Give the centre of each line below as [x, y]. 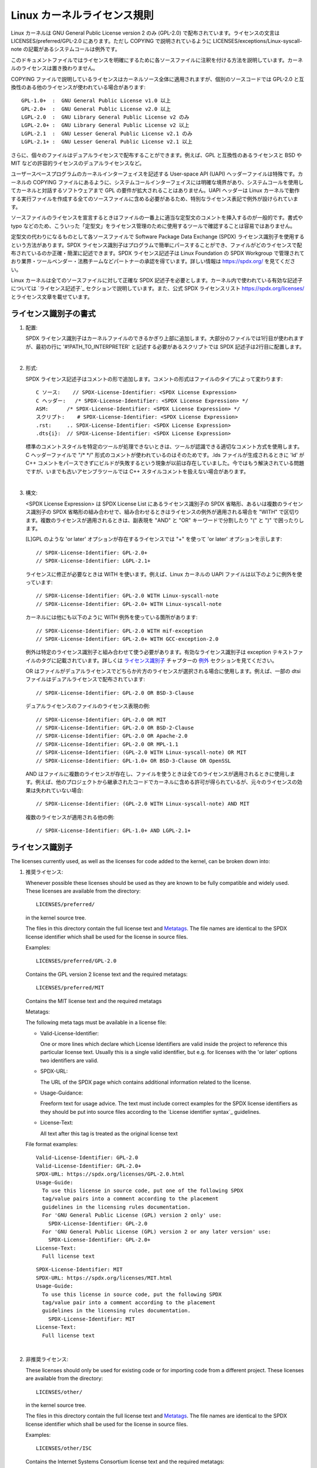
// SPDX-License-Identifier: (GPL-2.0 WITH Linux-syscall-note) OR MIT [141, 752]
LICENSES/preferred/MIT [70, 988]
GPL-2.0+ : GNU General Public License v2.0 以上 [96, 109]
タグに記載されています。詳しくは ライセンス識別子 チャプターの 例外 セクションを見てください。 [159, 660]
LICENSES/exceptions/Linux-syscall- [257, 41]
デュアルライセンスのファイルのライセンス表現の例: [88, 706]
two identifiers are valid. [70, 1060]
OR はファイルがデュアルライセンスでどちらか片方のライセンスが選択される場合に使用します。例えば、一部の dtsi [163, 671]
